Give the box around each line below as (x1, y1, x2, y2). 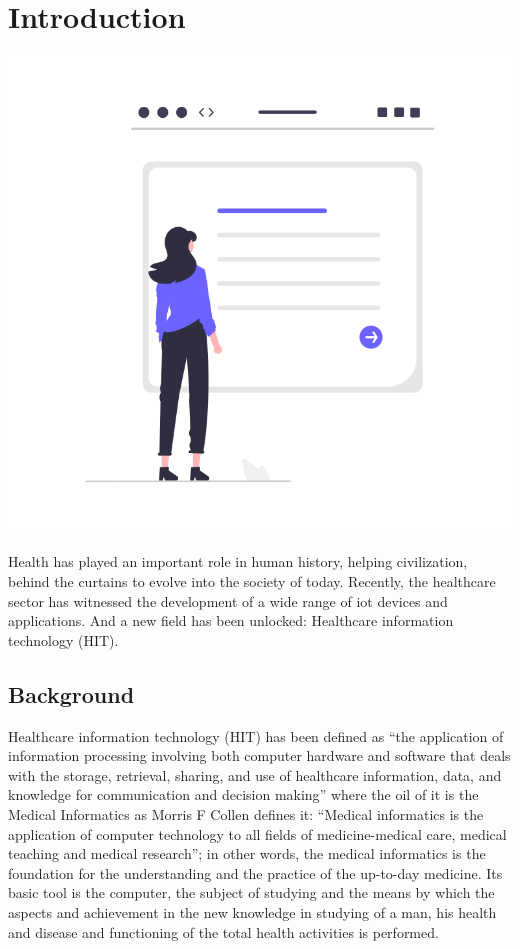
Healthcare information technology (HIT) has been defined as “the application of (8, 725, 504, 746)
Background (8, 678, 135, 709)
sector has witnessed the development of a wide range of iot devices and (8, 590, 448, 611)
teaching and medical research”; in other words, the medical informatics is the (8, 843, 486, 864)
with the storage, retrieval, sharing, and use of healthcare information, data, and (8, 764, 502, 785)
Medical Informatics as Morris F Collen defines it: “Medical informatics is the (8, 804, 484, 825)
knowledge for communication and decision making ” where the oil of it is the (8, 784, 479, 805)
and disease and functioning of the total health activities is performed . (8, 921, 439, 942)
